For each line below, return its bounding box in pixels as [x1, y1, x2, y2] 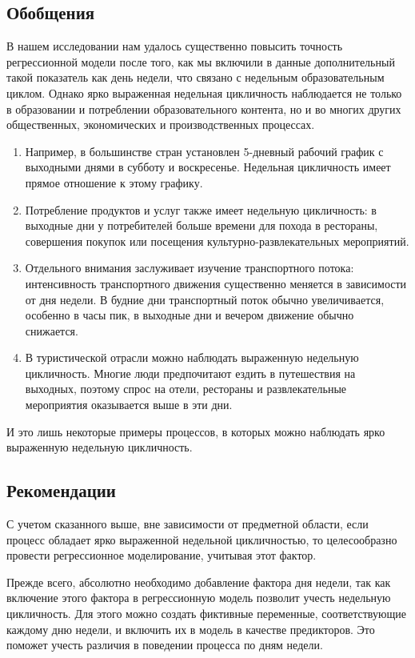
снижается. [25, 322, 78, 339]
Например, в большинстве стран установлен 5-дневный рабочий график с [25, 142, 384, 159]
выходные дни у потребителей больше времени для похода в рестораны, [25, 217, 378, 234]
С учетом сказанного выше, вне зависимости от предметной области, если [6, 516, 369, 532]
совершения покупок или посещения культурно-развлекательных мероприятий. [25, 232, 409, 249]
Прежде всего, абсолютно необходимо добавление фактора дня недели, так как [6, 573, 391, 590]
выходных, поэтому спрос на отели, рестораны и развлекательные [25, 380, 347, 397]
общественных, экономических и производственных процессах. [6, 116, 315, 133]
